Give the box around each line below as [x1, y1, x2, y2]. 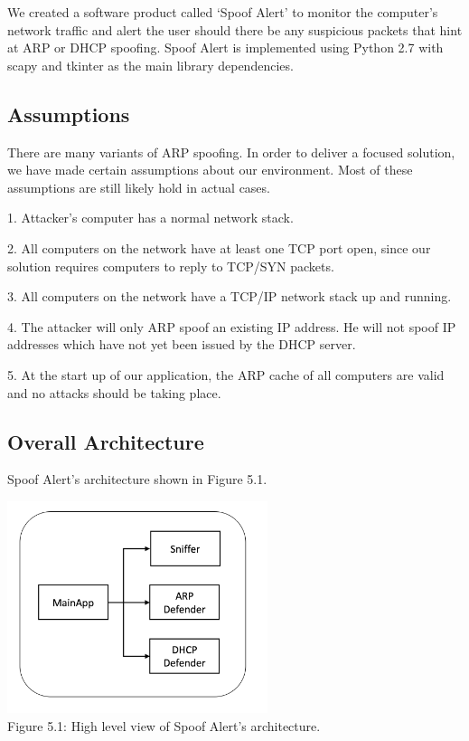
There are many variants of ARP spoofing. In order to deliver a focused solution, [7, 142, 455, 161]
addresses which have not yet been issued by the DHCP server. [7, 335, 356, 354]
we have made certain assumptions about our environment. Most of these [7, 160, 413, 179]
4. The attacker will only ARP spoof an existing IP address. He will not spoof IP [7, 317, 456, 336]
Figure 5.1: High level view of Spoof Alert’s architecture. [7, 717, 321, 736]
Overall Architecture [7, 427, 204, 455]
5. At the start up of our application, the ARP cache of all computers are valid [7, 365, 445, 384]
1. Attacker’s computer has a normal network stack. [7, 208, 294, 227]
